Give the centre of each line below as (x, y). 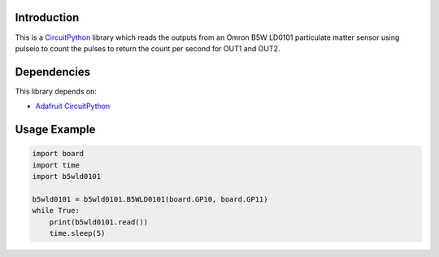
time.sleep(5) (77, 233)
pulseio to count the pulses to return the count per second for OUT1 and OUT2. (148, 48)
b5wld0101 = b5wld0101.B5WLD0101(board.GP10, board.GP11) (150, 199)
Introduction (47, 17)
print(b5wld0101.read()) (99, 222)
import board (58, 154)
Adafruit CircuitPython (73, 107)
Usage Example (55, 130)
